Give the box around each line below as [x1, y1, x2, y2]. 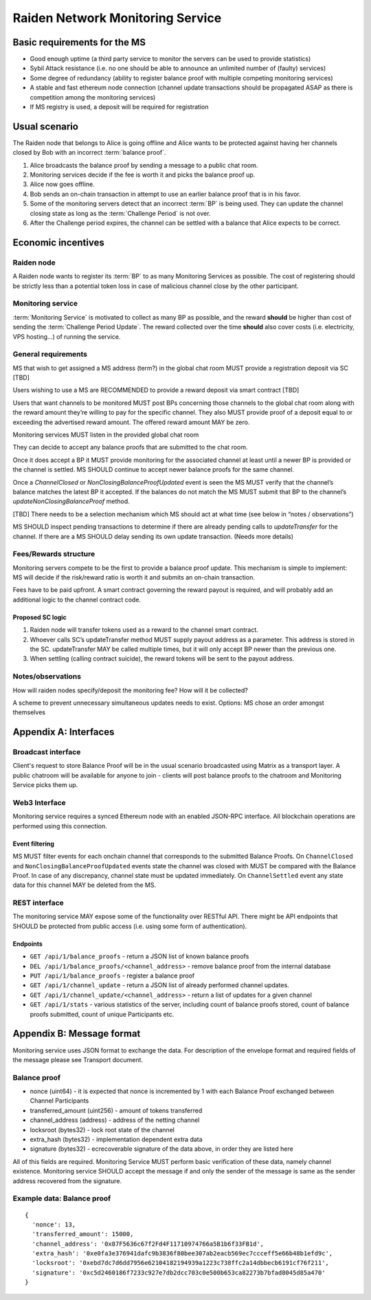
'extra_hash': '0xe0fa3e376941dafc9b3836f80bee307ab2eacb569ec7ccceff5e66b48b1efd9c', [32, 1250, 333, 1257]
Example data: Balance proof [12, 1193, 111, 1203]
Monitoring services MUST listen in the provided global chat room [12, 430, 199, 439]
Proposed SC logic [12, 613, 67, 621]
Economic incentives [12, 236, 104, 248]
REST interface [12, 898, 65, 907]
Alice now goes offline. [30, 180, 95, 188]
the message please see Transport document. [12, 1055, 144, 1064]
